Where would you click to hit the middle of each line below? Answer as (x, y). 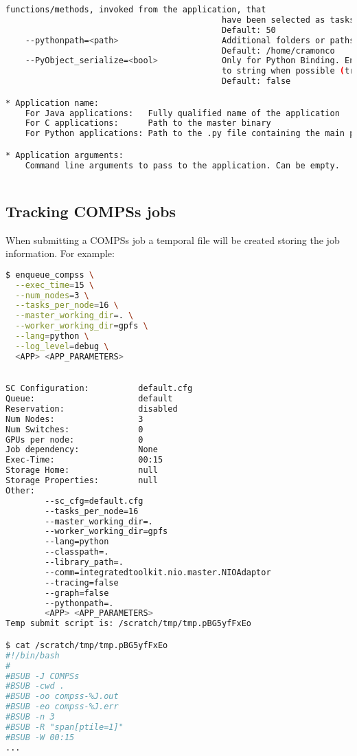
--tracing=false (82, 582)
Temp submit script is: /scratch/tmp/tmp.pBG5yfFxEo (128, 624)
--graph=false (77, 593)
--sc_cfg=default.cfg (94, 501)
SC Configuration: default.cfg (99, 389)
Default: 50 (249, 30)
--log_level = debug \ (62, 346)
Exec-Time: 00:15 (84, 460)
